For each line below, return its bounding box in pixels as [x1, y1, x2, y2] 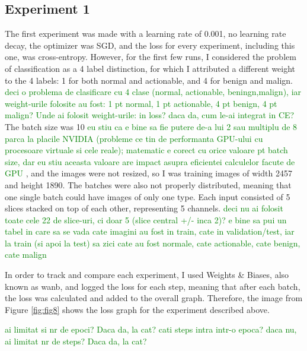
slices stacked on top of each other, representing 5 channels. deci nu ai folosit [5, 202, 283, 214]
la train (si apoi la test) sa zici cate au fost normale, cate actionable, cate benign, [5, 236, 300, 249]
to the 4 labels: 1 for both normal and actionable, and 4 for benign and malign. [5, 74, 293, 86]
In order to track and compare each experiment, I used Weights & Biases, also [5, 268, 289, 281]
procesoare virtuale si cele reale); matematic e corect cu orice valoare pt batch [5, 144, 288, 156]
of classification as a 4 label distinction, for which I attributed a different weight [5, 62, 296, 74]
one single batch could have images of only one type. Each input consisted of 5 [5, 190, 290, 203]
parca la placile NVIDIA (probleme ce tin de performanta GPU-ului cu [5, 132, 263, 144]
